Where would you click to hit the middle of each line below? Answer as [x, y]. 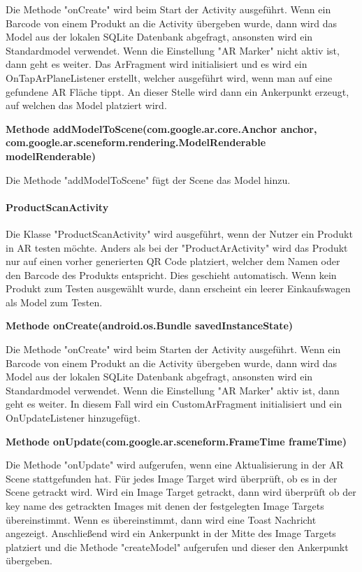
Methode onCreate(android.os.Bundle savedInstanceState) [150, 326]
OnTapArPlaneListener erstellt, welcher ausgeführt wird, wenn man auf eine [169, 77]
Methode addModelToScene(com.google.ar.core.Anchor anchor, [161, 128]
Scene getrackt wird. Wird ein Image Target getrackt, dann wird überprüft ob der [181, 492]
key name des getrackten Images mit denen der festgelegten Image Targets [165, 506]
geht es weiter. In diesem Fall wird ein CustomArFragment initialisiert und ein [174, 404]
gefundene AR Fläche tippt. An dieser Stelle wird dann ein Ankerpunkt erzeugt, [178, 91]
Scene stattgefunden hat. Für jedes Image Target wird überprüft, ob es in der [172, 478]
